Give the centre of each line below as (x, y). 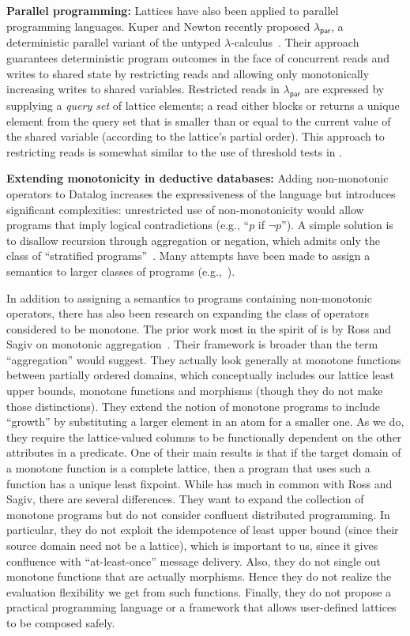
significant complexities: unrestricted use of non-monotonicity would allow (185, 209)
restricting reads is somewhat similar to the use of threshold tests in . (175, 151)
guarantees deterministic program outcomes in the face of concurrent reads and (198, 57)
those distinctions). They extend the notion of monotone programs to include (193, 406)
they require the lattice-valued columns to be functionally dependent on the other (204, 437)
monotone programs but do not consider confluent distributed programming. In (198, 514)
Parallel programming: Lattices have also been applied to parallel (173, 10)
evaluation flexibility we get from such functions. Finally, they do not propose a (199, 591)
